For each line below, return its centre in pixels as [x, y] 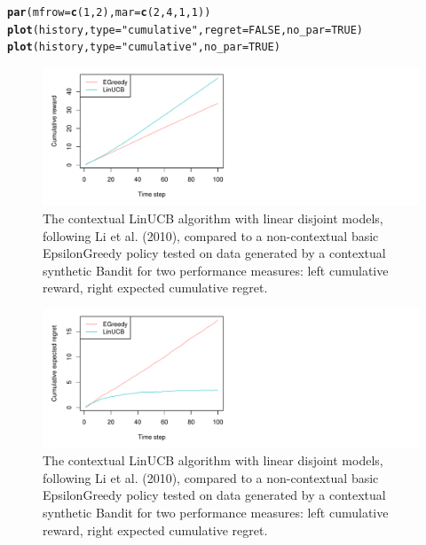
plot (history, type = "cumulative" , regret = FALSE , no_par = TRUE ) [185, 30]
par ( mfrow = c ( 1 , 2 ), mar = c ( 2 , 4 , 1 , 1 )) [109, 12]
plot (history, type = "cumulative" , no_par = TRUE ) [144, 47]
